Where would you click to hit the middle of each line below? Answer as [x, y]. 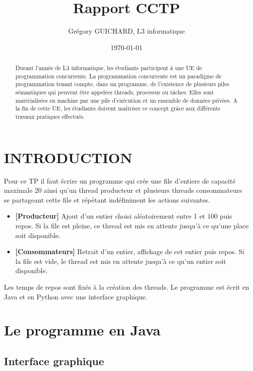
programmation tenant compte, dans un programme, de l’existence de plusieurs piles [122, 84]
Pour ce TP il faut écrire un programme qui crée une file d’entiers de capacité [120, 180]
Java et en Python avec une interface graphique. [76, 296]
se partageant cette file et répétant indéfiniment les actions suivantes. [107, 199]
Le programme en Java [82, 330]
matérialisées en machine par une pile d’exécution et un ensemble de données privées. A [126, 100]
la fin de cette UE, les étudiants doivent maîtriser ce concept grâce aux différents [118, 108]
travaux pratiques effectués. [50, 117]
